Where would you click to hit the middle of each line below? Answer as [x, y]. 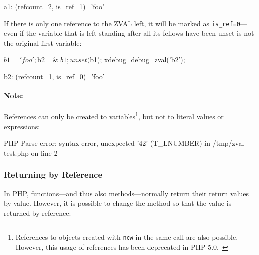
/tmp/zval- [229, 143]
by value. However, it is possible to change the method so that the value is [118, 203]
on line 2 [44, 152]
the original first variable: [43, 42]
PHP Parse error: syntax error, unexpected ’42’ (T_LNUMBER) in [107, 143]
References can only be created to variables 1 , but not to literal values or [114, 116]
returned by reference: [38, 212]
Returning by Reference [53, 175]
